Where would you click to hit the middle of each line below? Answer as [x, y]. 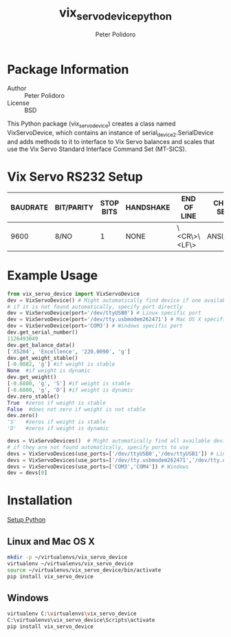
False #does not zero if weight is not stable [77, 409]
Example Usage [53, 275]
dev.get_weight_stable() [43, 358]
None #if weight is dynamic [49, 371]
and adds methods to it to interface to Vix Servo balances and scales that [111, 141]
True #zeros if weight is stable [57, 403]
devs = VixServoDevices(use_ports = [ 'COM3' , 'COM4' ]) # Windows [98, 467]
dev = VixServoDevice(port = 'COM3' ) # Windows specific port [95, 326]
